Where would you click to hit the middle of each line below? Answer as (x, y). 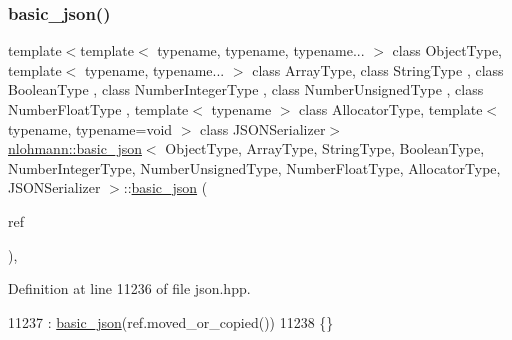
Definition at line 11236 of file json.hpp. (129, 288)
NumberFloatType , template (98, 109)
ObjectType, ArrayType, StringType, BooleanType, (325, 148)
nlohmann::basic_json (75, 148)
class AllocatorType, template (391, 109)
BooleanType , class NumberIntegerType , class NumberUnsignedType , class (246, 89)
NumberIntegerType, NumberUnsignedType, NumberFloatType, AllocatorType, (254, 167)
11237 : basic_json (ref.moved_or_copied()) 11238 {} (171, 321)
